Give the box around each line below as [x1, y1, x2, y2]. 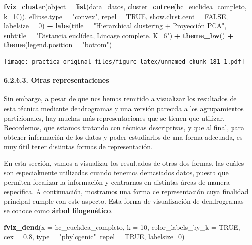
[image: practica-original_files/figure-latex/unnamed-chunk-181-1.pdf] [4, 58, 245, 65]
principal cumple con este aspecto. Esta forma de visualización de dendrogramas [4, 196, 244, 206]
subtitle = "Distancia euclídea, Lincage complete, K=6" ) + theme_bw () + [4, 30, 233, 40]
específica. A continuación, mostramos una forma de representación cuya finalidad [4, 186, 249, 196]
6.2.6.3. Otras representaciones [4, 75, 109, 85]
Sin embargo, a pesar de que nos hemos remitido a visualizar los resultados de [4, 94, 237, 104]
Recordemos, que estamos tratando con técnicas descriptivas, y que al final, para [4, 122, 245, 132]
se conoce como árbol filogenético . [4, 205, 113, 215]
